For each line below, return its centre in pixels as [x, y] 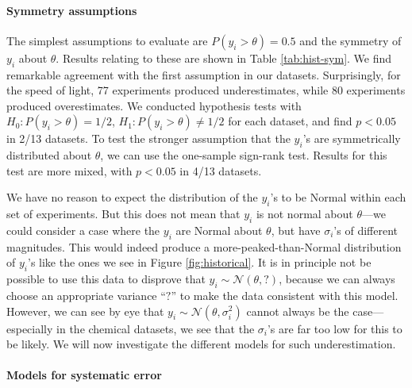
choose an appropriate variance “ [86, 295]
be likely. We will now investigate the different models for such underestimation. [201, 344]
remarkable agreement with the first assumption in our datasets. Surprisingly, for [204, 74]
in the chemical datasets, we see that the [156, 328]
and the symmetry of [350, 40]
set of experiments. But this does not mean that [123, 214]
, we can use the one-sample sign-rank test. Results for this [244, 155]
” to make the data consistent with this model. [285, 295]
